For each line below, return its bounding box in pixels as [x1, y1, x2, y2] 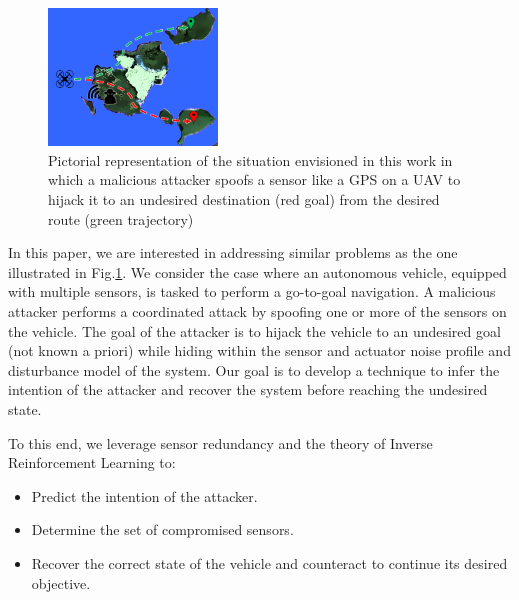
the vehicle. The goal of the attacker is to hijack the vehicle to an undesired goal [8, 320, 501, 341]
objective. [31, 572, 91, 593]
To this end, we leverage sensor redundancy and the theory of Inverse [8, 432, 433, 453]
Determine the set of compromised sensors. [31, 519, 294, 540]
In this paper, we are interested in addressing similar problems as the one [8, 242, 458, 263]
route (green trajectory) [48, 208, 194, 229]
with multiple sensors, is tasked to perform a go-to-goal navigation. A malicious [8, 281, 496, 302]
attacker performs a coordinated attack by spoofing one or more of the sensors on [8, 301, 507, 322]
